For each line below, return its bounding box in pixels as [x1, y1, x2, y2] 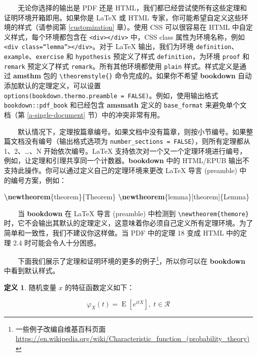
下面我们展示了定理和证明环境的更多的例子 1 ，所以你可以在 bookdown [18, 254, 246, 266]
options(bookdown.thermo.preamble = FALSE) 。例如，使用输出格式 [4, 90, 218, 100]
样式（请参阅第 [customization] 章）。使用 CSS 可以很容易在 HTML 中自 [17, 22, 246, 32]
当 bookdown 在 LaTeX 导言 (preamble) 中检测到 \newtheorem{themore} [18, 208, 249, 218]
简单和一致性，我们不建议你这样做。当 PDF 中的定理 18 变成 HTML [4, 228, 224, 238]
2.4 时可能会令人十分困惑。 [13, 237, 101, 247]
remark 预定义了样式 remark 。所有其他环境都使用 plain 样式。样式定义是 [4, 60, 240, 71]
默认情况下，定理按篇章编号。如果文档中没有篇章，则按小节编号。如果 [18, 126, 246, 136]
